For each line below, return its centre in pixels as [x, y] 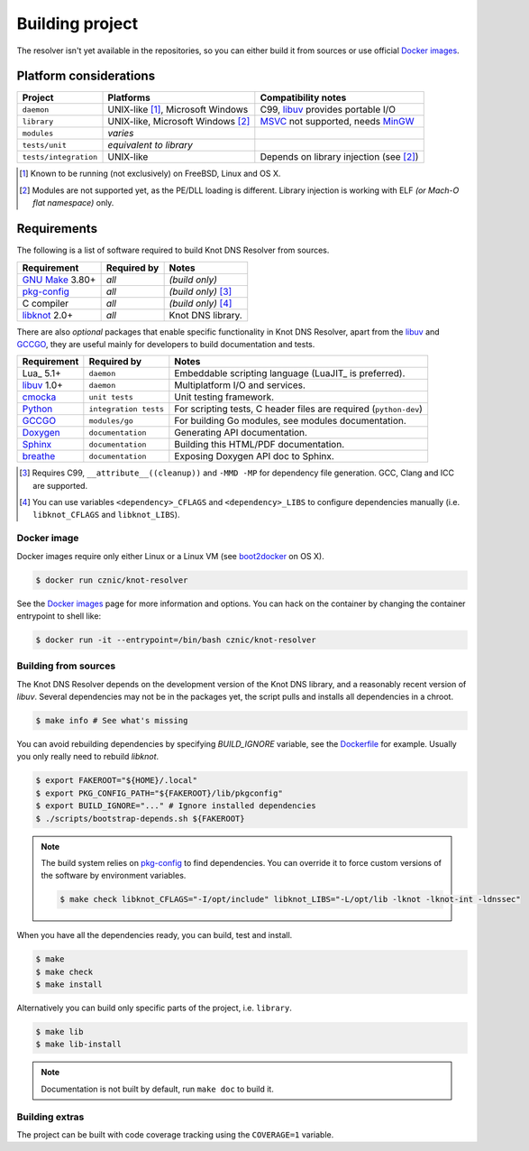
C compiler [46, 303]
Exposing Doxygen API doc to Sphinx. [255, 456]
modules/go [111, 421]
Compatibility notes [303, 97]
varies [121, 134]
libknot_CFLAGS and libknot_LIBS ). [106, 515]
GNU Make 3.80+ [59, 280]
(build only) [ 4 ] [201, 303]
